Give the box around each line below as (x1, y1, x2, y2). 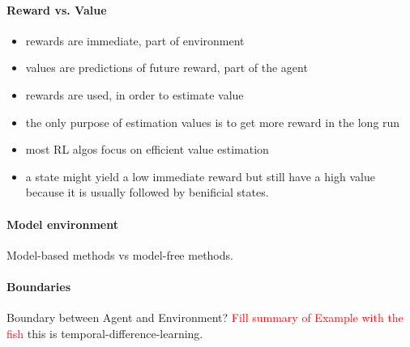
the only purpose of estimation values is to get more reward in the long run (25, 113, 400, 130)
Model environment (6, 215, 118, 232)
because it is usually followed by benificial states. (25, 184, 269, 201)
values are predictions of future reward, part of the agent (25, 59, 308, 76)
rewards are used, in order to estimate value (25, 86, 244, 103)
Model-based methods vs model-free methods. (6, 246, 233, 263)
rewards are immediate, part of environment (25, 32, 245, 49)
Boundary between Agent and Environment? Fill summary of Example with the (6, 309, 404, 326)
